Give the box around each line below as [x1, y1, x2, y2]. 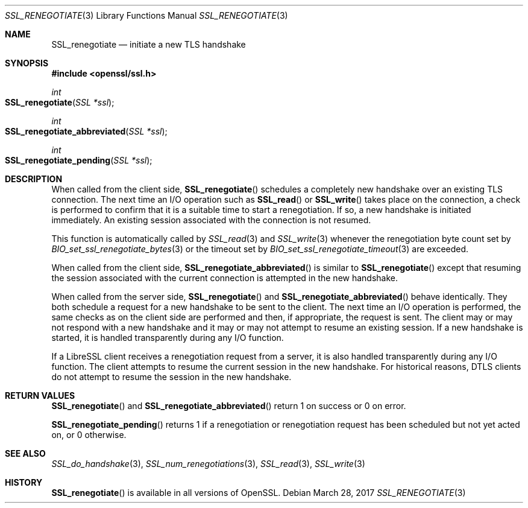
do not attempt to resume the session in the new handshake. [51, 372, 292, 382]
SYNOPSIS [5, 58, 49, 68]
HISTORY [5, 477, 43, 487]
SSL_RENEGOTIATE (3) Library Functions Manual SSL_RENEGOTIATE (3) [5, 10, 288, 21]
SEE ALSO [5, 448, 46, 459]
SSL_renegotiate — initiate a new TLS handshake [51, 39, 246, 49]
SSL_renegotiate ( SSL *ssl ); [5, 97, 115, 107]
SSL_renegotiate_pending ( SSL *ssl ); [5, 155, 152, 165]
